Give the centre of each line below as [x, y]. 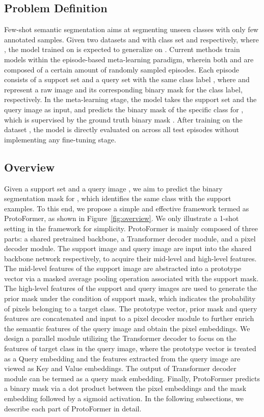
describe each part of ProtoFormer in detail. [73, 408]
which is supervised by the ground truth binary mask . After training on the [123, 119]
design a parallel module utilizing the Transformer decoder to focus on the [120, 338]
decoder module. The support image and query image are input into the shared [128, 248]
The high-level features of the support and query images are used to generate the [131, 288]
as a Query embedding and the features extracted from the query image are [122, 358]
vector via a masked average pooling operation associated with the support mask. [131, 278]
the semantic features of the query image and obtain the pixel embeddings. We [127, 328]
